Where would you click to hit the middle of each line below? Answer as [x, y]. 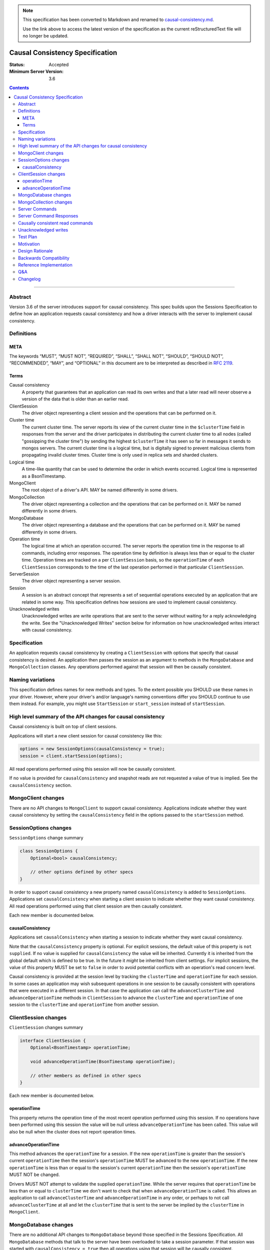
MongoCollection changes [45, 202]
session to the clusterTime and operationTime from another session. [84, 1004]
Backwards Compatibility [44, 258]
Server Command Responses [48, 216]
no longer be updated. [45, 36]
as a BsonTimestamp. [44, 476]
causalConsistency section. [40, 785]
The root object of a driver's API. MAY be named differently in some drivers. [100, 490]
